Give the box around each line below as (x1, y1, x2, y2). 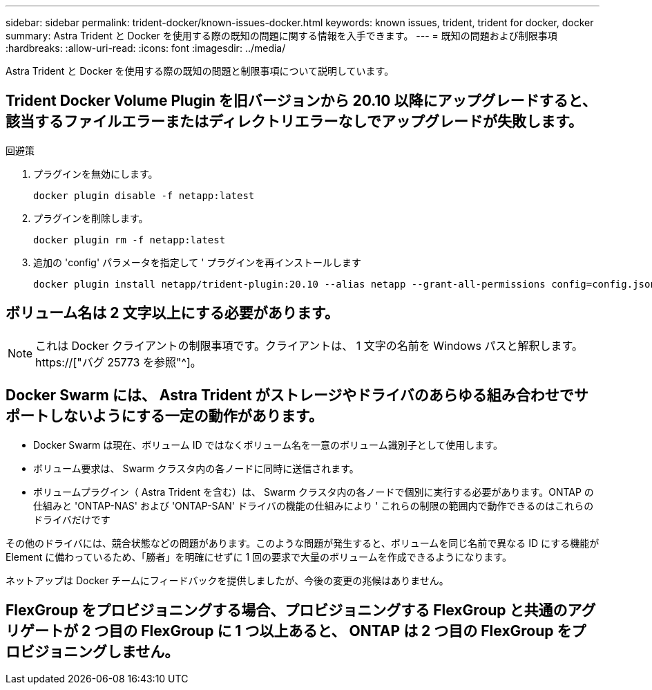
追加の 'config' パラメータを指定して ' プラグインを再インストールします (33, 256, 362, 268)
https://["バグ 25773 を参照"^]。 (35, 355, 202, 369)
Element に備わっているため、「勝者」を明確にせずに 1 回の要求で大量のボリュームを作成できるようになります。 (6, 550, 512, 563)
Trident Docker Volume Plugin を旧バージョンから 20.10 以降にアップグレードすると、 (6, 92, 597, 110)
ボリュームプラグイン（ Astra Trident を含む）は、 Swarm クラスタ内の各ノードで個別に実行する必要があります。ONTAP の (33, 485, 594, 498)
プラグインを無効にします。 (33, 167, 158, 180)
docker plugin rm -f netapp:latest (33, 234, 226, 245)
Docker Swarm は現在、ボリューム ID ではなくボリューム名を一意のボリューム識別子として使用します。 (33, 438, 503, 451)
